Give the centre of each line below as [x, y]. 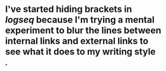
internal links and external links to [77, 41]
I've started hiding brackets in [69, 9]
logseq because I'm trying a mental [80, 20]
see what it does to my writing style [80, 52]
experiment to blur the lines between [83, 30]
